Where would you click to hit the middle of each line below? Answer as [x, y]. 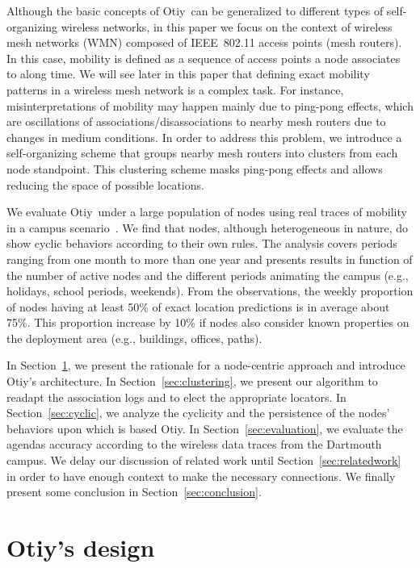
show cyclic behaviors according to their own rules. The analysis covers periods [202, 243]
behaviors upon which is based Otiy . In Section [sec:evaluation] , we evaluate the [205, 428]
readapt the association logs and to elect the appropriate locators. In [176, 397]
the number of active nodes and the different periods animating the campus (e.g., [208, 275]
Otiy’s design [81, 547]
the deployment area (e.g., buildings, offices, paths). [134, 338]
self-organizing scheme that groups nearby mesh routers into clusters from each [202, 153]
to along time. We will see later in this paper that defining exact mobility [188, 74]
